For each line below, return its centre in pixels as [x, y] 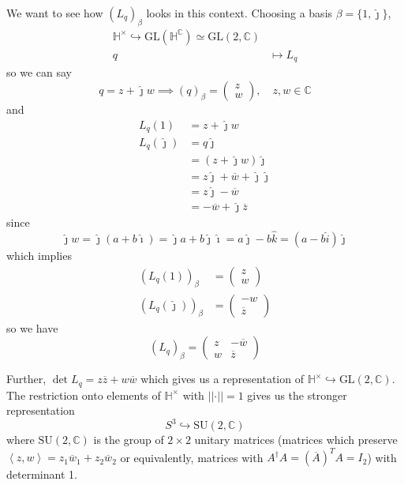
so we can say [39, 72]
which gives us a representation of [222, 379]
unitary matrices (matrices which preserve [296, 440]
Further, [26, 379]
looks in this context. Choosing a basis [239, 13]
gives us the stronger [297, 395]
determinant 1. [42, 474]
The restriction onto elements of [84, 395]
